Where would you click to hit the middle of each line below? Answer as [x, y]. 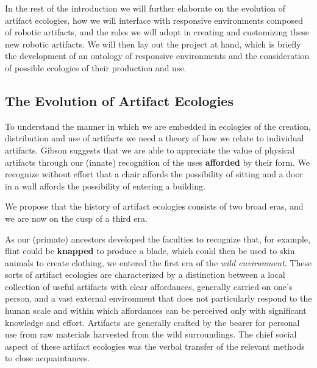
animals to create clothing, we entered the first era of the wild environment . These [158, 262]
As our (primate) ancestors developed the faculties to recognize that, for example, [158, 239]
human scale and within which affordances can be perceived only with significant [156, 310]
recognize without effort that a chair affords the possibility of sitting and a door [154, 174]
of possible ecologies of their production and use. [96, 67]
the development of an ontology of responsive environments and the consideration [157, 56]
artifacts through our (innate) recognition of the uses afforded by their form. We [157, 162]
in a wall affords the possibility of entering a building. [105, 186]
